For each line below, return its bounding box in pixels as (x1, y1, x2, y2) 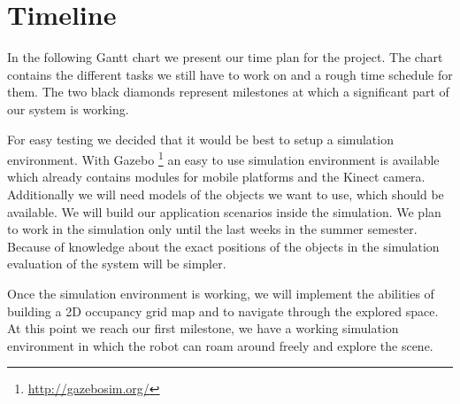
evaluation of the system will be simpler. (7, 254, 226, 273)
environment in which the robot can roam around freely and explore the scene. (7, 336, 433, 354)
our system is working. (7, 99, 129, 118)
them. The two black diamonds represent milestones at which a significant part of (7, 82, 449, 101)
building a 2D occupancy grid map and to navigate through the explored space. (7, 301, 439, 320)
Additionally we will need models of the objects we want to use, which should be (7, 184, 444, 203)
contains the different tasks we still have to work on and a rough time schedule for (7, 65, 453, 83)
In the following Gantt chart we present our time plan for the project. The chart (7, 48, 443, 66)
